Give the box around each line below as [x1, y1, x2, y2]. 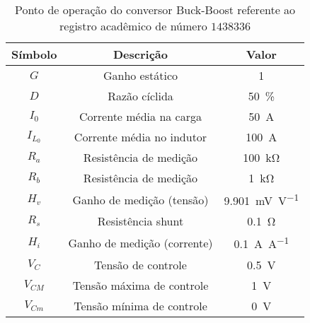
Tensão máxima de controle [72, 276, 209, 293]
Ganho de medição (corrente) [68, 234, 213, 251]
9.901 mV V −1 [224, 190, 299, 209]
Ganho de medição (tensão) [72, 191, 209, 208]
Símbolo [11, 46, 57, 62]
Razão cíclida [108, 88, 173, 104]
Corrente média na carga [79, 108, 202, 124]
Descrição [113, 46, 168, 62]
